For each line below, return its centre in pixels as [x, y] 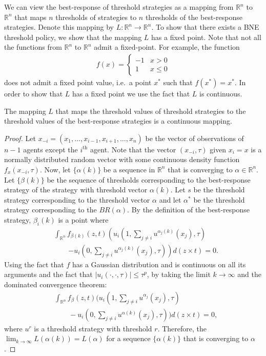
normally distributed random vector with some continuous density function [122, 159]
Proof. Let [20, 138]
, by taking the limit [179, 274]
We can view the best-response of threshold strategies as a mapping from [119, 7]
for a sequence [128, 338]
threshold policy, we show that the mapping [73, 37]
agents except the [50, 149]
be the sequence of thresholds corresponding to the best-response [149, 179]
